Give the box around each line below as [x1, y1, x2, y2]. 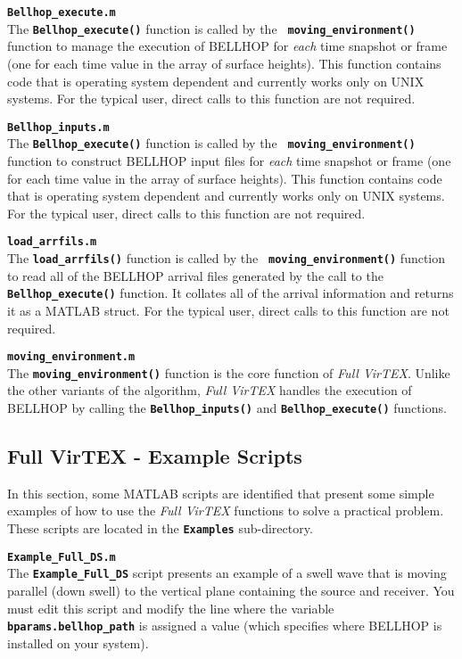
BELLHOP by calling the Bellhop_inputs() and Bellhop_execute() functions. [7, 399, 447, 417]
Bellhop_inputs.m [7, 120, 110, 134]
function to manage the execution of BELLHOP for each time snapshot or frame [7, 37, 448, 55]
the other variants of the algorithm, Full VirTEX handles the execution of [7, 381, 412, 400]
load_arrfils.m [7, 235, 97, 249]
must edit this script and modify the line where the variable [7, 598, 334, 617]
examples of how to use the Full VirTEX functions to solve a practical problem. [7, 501, 444, 520]
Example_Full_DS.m [7, 550, 116, 564]
